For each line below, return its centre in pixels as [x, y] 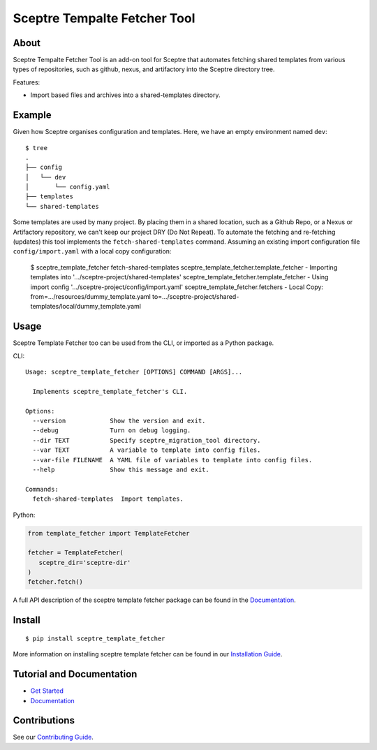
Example [32, 115]
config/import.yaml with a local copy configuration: [92, 251]
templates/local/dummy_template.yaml [86, 307]
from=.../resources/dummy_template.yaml [91, 296]
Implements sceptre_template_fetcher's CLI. [110, 391]
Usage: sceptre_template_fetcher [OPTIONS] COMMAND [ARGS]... [134, 372]
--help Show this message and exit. [121, 469]
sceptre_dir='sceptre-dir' [85, 562]
